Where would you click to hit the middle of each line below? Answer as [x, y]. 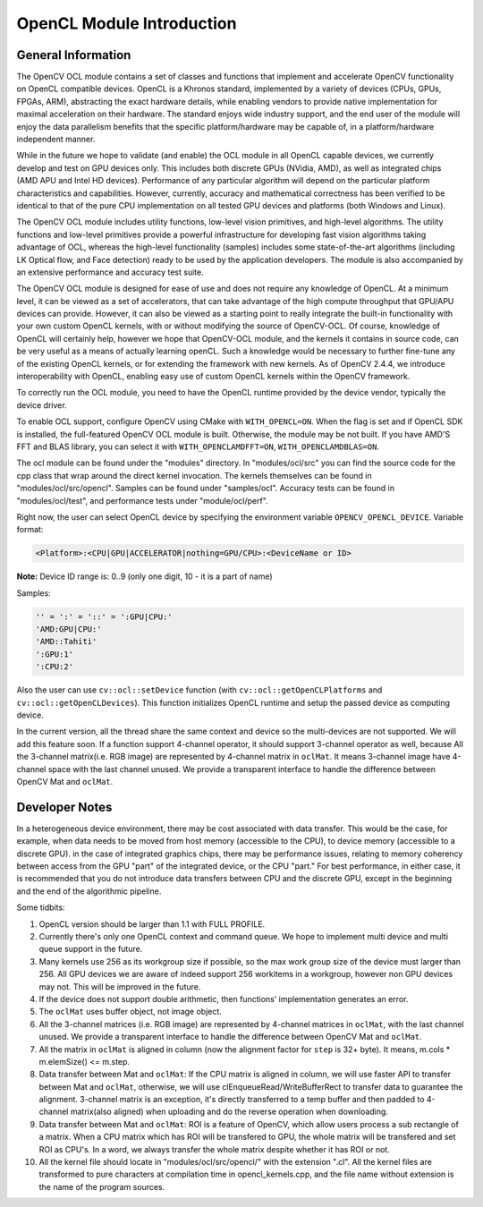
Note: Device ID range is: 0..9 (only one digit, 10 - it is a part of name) [144, 576]
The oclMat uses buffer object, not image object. [131, 1012]
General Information [74, 55]
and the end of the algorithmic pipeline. [89, 891]
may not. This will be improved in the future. [120, 986]
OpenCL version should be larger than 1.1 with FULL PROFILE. [152, 924]
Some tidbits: [41, 907]
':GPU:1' [55, 654]
